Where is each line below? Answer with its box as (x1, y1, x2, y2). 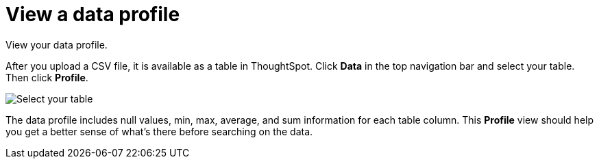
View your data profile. (5, 38, 108, 51)
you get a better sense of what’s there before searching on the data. (5, 125, 313, 137)
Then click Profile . (5, 71, 88, 83)
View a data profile (5, 3, 180, 26)
